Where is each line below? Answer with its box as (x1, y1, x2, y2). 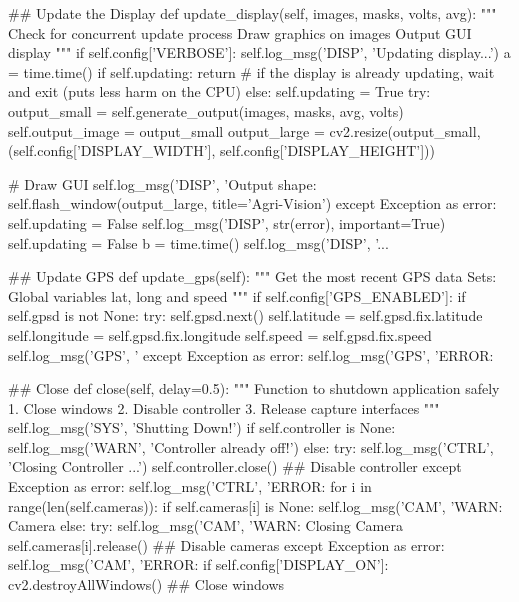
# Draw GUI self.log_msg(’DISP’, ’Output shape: (8, 173, 317, 194)
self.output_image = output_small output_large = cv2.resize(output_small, (8, 120, 481, 141)
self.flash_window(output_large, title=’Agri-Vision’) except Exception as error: (8, 193, 497, 214)
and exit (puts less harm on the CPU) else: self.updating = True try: (8, 81, 431, 102)
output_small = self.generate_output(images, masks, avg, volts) (8, 100, 404, 121)
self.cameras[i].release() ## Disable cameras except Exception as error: (8, 534, 445, 555)
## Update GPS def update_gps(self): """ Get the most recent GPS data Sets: (8, 266, 497, 287)
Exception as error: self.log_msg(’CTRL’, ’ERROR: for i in (8, 476, 372, 497)
